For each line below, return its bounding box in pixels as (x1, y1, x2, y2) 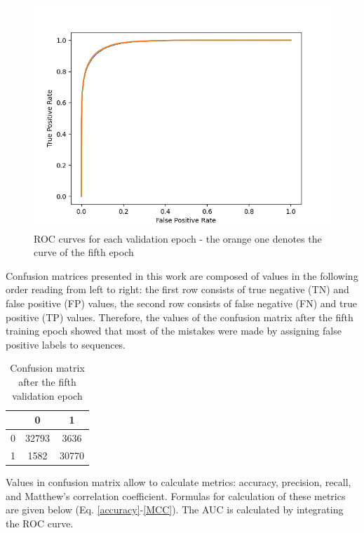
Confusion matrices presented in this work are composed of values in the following (6, 268, 358, 283)
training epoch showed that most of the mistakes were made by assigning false (6, 323, 342, 338)
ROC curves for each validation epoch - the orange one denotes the (34, 231, 322, 245)
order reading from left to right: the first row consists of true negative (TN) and (6, 282, 349, 297)
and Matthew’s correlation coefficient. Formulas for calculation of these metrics (6, 488, 346, 503)
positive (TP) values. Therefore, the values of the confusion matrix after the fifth (6, 309, 353, 324)
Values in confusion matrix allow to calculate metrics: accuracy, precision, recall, (6, 474, 351, 489)
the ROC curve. (6, 515, 74, 530)
